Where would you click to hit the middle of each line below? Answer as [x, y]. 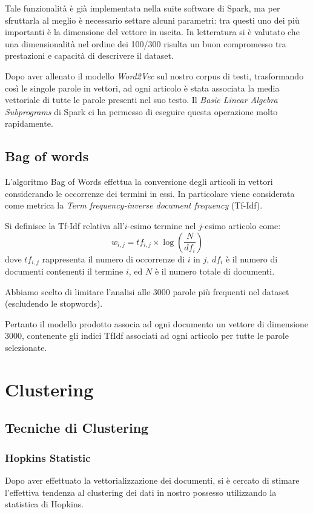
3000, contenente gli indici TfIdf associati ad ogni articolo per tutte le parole [147, 335]
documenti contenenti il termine [64, 271]
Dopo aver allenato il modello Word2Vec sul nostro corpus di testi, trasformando [154, 75]
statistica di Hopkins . [44, 504]
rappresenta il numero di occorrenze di [114, 259]
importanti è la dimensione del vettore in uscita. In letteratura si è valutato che [152, 32]
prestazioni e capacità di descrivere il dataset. [89, 55]
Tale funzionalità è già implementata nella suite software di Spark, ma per [143, 8]
